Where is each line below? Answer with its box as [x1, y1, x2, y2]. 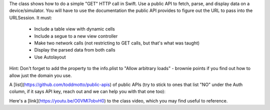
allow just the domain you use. [9, 72, 72, 78]
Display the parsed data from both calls [34, 47, 115, 53]
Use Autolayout [34, 54, 66, 60]
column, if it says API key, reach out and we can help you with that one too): [9, 88, 166, 94]
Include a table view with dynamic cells [34, 26, 115, 32]
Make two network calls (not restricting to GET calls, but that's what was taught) [34, 40, 200, 46]
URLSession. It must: [9, 14, 52, 20]
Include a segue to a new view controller [34, 33, 118, 39]
